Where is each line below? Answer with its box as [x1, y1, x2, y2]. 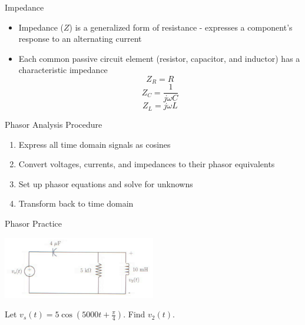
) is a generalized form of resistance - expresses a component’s [69, 21, 293, 33]
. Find [123, 308, 145, 320]
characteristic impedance [18, 64, 108, 76]
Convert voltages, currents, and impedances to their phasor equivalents [18, 158, 275, 170]
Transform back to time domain [18, 197, 134, 210]
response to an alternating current [18, 32, 142, 45]
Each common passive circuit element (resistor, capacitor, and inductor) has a [18, 52, 300, 64]
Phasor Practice [5, 217, 62, 229]
